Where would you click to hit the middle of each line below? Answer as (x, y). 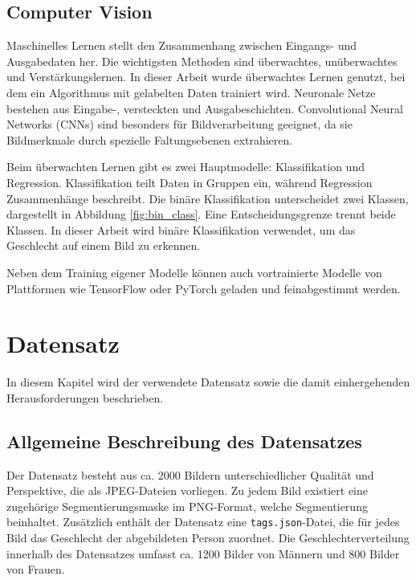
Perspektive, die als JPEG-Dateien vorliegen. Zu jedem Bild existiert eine (187, 490)
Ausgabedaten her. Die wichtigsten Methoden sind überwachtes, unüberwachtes (202, 61)
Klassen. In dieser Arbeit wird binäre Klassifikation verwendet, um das (181, 229)
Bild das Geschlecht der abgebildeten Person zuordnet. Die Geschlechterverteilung (208, 538)
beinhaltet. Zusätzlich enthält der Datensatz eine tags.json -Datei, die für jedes (203, 522)
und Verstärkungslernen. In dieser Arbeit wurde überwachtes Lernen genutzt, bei (206, 77)
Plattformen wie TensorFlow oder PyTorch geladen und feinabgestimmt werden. (204, 288)
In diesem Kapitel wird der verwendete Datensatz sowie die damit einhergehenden (208, 382)
